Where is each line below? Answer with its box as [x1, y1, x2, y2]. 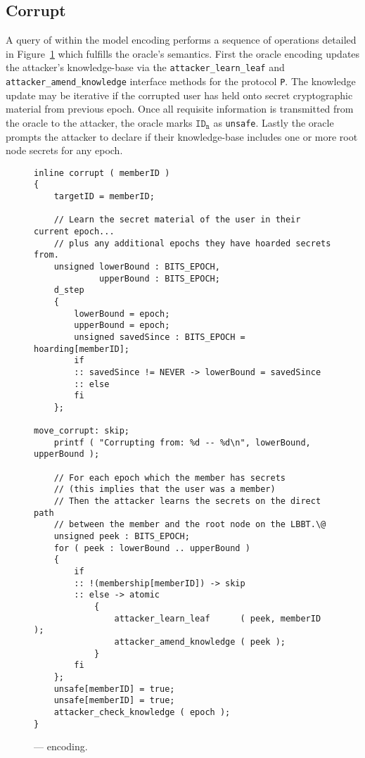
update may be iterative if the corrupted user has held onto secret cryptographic [6, 87, 353, 102]
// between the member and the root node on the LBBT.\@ [53, 519, 326, 530]
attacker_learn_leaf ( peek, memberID [114, 613, 321, 624]
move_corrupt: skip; [34, 426, 130, 436]
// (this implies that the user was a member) [53, 484, 276, 495]
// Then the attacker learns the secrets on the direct [53, 496, 321, 507]
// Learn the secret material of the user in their [53, 215, 301, 225]
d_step [53, 285, 84, 296]
